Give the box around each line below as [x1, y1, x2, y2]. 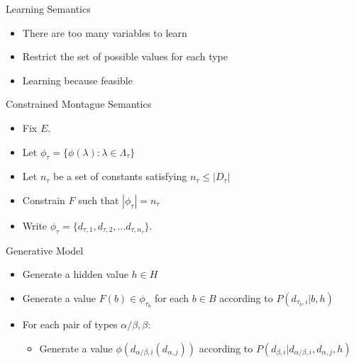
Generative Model [6, 242, 84, 257]
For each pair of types [22, 317, 118, 332]
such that [78, 192, 119, 207]
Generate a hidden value [22, 267, 128, 281]
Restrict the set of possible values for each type [22, 49, 228, 64]
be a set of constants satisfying [53, 169, 187, 184]
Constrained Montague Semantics [6, 96, 152, 111]
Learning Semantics [6, 1, 91, 16]
